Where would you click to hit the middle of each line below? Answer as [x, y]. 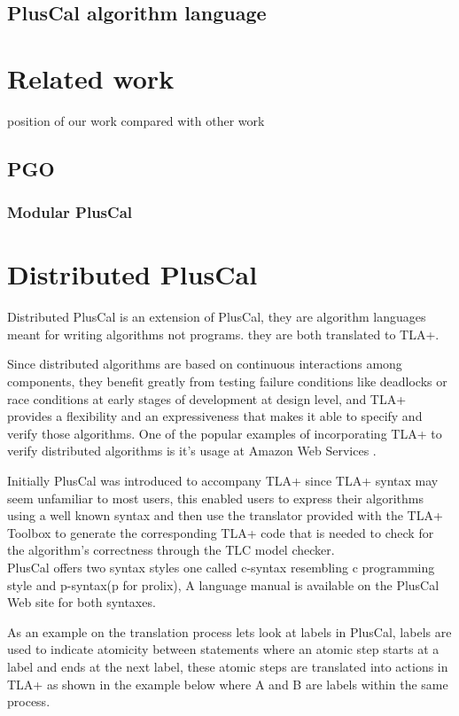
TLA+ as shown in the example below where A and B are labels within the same [228, 684]
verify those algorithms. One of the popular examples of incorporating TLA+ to [225, 433]
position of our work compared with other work [136, 120]
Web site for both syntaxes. [82, 602]
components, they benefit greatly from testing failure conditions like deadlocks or [227, 381]
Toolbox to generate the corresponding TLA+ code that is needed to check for [221, 532]
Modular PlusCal [70, 212]
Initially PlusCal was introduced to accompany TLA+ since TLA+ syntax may [223, 480]
